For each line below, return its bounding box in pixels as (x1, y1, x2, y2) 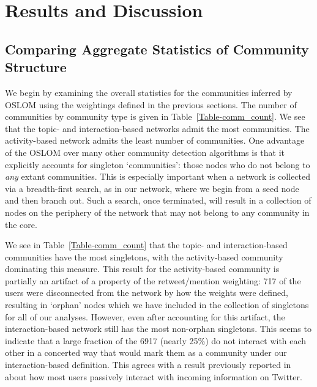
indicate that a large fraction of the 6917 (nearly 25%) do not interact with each (5, 334, 307, 347)
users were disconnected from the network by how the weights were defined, (5, 286, 288, 299)
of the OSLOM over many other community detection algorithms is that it (5, 146, 285, 158)
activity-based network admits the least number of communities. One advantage (5, 134, 305, 147)
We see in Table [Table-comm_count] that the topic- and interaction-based (5, 238, 288, 251)
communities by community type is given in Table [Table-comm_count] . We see (5, 110, 305, 123)
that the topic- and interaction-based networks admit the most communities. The (5, 122, 310, 135)
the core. (5, 218, 37, 230)
